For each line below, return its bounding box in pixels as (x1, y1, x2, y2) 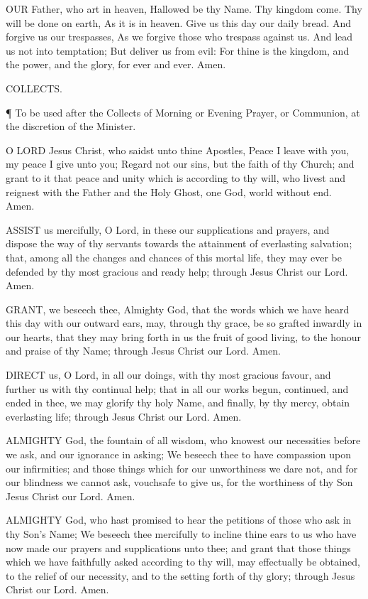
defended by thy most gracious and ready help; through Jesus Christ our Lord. (6, 264, 348, 279)
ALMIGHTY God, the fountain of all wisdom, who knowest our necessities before (6, 433, 361, 448)
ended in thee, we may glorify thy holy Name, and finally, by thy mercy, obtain (6, 395, 350, 410)
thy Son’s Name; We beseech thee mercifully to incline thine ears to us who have (6, 527, 357, 541)
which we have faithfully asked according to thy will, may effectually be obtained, (6, 554, 360, 569)
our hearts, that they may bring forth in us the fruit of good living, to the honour (6, 329, 361, 344)
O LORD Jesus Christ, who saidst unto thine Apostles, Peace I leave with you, (6, 142, 350, 157)
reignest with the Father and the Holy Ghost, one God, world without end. (6, 184, 332, 199)
